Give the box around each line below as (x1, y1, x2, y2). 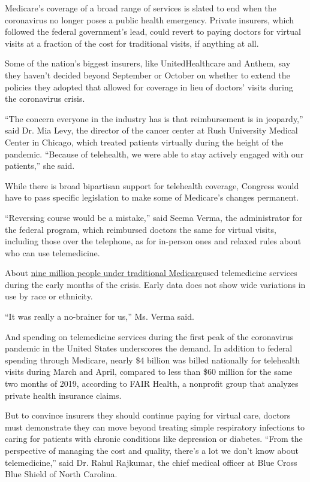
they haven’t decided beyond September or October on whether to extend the (5, 68, 290, 81)
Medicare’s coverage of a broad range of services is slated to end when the (5, 2, 276, 14)
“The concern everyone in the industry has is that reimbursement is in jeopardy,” (5, 112, 303, 125)
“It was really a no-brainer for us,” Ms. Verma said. (5, 310, 194, 323)
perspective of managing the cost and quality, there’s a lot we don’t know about (5, 444, 299, 456)
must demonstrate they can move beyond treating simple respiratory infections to (5, 420, 305, 433)
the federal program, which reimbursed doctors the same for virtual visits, (5, 223, 276, 235)
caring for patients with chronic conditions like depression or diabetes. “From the (5, 432, 303, 445)
